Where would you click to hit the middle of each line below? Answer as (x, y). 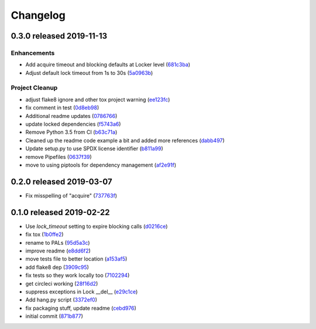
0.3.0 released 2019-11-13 (59, 36)
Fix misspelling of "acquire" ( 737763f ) (71, 195)
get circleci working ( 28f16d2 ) (62, 283)
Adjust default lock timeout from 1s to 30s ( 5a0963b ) (89, 72)
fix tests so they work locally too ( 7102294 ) (78, 275)
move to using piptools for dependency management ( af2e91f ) (101, 165)
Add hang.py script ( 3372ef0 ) (61, 300)
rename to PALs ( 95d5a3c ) (58, 243)
